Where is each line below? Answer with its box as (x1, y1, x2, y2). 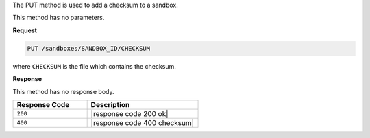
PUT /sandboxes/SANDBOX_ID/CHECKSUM (27, 45, 151, 52)
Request (12, 26, 38, 34)
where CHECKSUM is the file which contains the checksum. (12, 62, 176, 70)
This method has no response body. (12, 87, 114, 95)
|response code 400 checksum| (90, 117, 195, 127)
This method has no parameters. (12, 14, 105, 22)
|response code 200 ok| (90, 108, 169, 118)
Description (90, 100, 130, 109)
